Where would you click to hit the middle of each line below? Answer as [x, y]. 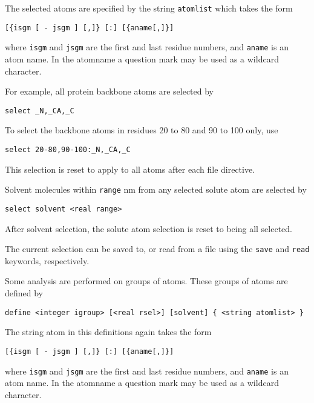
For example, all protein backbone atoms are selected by [110, 91]
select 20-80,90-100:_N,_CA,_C [68, 150]
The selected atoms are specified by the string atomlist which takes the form [149, 8]
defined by [24, 293]
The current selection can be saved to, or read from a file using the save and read [157, 249]
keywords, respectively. [47, 260]
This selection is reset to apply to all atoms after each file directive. [130, 169]
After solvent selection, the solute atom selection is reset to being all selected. [149, 228]
